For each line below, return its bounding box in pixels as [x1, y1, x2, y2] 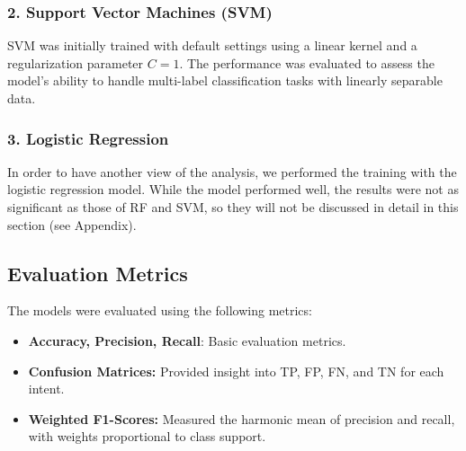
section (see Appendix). [7, 215, 137, 234]
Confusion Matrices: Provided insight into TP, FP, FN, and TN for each [28, 361, 444, 380]
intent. [28, 379, 65, 398]
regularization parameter [7, 53, 144, 72]
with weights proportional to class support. [28, 427, 266, 446]
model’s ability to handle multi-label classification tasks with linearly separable [7, 71, 443, 90]
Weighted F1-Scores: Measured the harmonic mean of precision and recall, [28, 409, 455, 428]
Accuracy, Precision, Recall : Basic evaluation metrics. [28, 331, 346, 349]
